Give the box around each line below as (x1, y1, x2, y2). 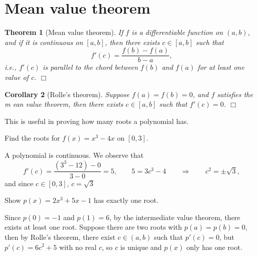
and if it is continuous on (5, 36, 83, 47)
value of (5, 71, 29, 82)
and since (5, 178, 33, 188)
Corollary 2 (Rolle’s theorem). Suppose (5, 89, 130, 99)
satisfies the (217, 89, 253, 99)
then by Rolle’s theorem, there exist (5, 231, 116, 242)
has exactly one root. (93, 195, 159, 205)
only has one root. (186, 241, 242, 252)
